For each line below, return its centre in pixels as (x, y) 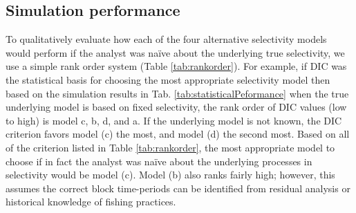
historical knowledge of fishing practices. (91, 202)
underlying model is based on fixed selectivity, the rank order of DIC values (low (176, 107)
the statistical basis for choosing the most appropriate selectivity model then (168, 79)
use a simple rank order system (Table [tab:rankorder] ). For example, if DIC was (176, 66)
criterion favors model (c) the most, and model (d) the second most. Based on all (178, 134)
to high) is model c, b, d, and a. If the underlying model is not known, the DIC (174, 120)
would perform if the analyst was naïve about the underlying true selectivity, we (175, 52)
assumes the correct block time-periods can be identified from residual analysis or (178, 188)
